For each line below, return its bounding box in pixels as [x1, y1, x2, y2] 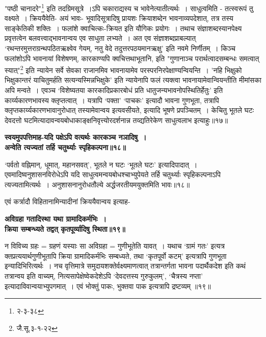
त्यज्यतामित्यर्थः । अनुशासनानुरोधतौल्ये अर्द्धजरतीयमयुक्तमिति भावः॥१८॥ [5, 179, 190, 189]
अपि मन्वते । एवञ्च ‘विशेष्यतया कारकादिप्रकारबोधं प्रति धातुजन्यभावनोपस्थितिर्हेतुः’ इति [5, 85, 223, 95]
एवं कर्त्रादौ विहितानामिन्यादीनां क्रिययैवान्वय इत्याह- [5, 196, 130, 207]
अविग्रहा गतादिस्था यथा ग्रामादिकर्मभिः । [5, 213, 107, 224]
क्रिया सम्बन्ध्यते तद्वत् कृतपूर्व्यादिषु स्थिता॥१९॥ [5, 223, 125, 234]
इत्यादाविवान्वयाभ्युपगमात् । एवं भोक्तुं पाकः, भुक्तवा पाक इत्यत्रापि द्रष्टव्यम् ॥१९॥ [5, 280, 211, 291]
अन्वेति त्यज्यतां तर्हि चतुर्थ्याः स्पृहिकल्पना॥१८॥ [5, 142, 126, 153]
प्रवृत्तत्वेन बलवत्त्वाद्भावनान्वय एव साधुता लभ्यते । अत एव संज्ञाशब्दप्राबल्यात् [5, 33, 196, 43]
